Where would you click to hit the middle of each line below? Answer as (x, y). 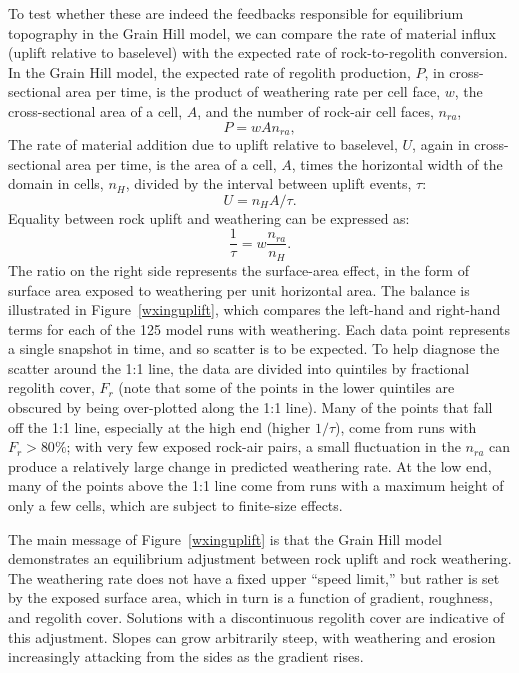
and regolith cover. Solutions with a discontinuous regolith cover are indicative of (256, 617)
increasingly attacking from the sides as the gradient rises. (186, 656)
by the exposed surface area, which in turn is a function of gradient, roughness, (250, 597)
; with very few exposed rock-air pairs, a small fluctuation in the (263, 446)
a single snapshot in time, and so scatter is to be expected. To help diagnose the (254, 348)
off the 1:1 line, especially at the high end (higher (159, 426)
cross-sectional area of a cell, (95, 110)
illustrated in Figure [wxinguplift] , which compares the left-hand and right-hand (254, 309)
